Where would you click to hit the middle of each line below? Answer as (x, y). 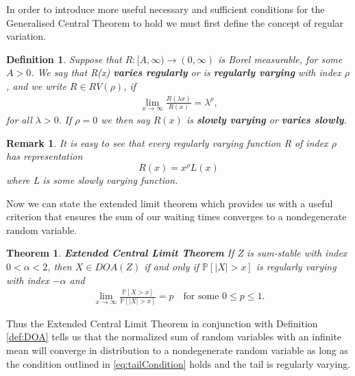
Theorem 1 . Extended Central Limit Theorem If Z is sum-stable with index (177, 253)
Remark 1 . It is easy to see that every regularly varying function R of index (167, 142)
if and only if (172, 266)
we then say (125, 120)
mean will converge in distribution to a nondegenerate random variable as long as (177, 350)
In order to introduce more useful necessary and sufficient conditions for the (166, 9)
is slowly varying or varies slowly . (266, 120)
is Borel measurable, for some (280, 59)
